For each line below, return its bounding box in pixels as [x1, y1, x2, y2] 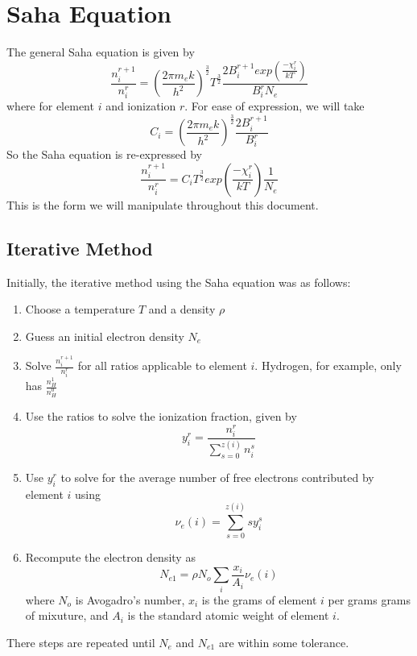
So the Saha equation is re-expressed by [6, 146, 202, 163]
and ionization [105, 98, 176, 114]
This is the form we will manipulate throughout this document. [6, 196, 319, 213]
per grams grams [328, 591, 411, 608]
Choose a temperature [25, 301, 135, 318]
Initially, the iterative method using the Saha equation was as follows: [6, 273, 351, 290]
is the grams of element [201, 591, 317, 608]
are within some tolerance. [218, 633, 349, 650]
